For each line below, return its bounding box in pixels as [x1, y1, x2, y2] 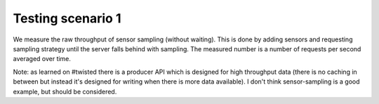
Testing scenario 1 [13, 11, 121, 26]
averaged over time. [13, 55, 72, 63]
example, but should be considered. [13, 87, 117, 96]
